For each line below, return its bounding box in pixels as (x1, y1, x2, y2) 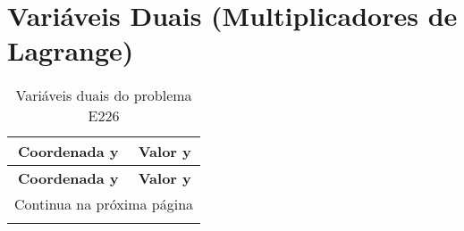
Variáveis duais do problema (15, 85, 192, 106)
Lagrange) (7, 32, 134, 69)
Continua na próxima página (14, 194, 194, 215)
